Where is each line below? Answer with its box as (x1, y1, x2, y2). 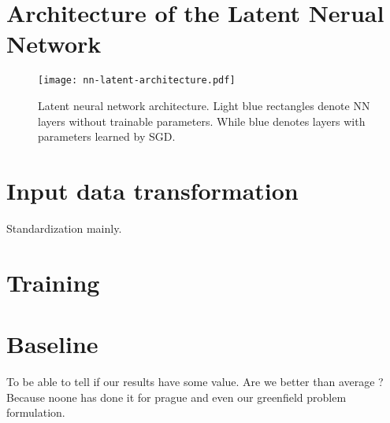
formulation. (6, 404, 65, 421)
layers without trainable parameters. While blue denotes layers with (38, 112, 366, 129)
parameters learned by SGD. (38, 128, 176, 145)
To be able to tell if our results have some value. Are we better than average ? (6, 373, 384, 389)
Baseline (6, 328, 98, 360)
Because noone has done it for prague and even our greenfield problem (6, 388, 347, 405)
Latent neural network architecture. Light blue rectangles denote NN (38, 97, 370, 113)
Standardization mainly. (6, 219, 122, 236)
